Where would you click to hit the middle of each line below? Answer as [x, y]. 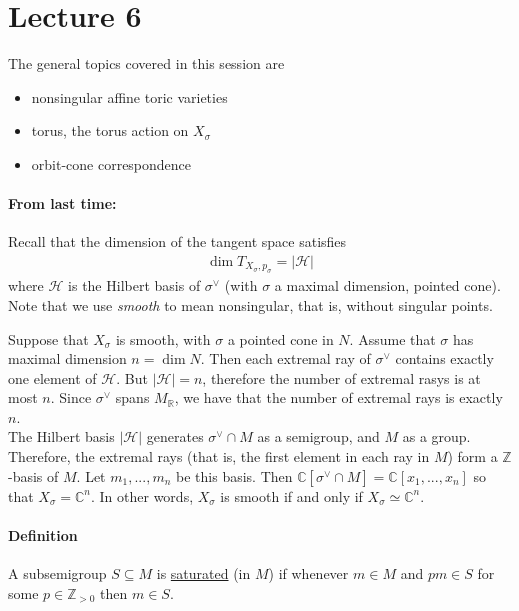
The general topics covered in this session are [146, 63]
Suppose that [48, 338]
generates [175, 436]
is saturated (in [203, 573]
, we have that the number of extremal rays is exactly [338, 397]
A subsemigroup [57, 573]
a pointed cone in [280, 338]
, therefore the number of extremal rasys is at [341, 377]
